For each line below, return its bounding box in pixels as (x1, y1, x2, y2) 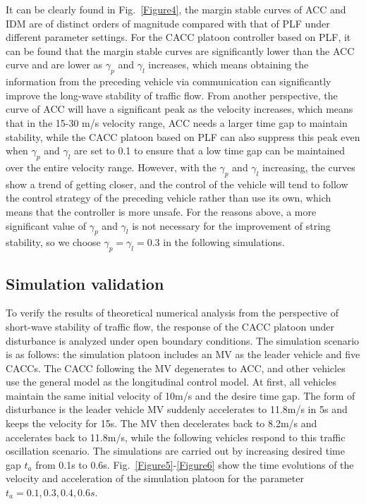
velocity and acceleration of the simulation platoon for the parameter (6, 471, 304, 486)
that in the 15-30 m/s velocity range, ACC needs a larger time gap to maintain (6, 115, 348, 130)
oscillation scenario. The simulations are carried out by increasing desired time (6, 443, 345, 458)
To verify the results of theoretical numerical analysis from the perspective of (6, 305, 338, 320)
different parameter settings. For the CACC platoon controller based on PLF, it (6, 30, 351, 44)
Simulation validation (6, 272, 164, 294)
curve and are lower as (6, 57, 103, 72)
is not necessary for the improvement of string (132, 218, 331, 233)
